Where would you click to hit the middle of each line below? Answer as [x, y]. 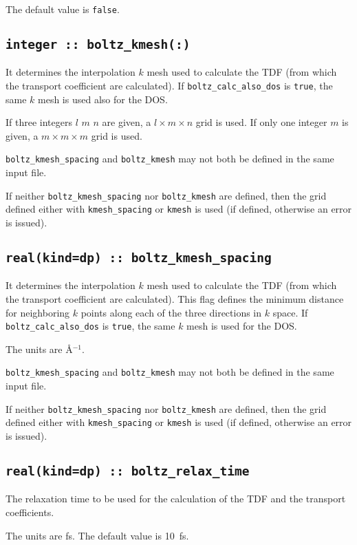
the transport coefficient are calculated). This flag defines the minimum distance [175, 299]
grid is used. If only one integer [261, 122]
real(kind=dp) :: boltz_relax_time [128, 471]
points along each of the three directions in [171, 312]
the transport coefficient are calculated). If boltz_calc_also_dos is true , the [169, 86]
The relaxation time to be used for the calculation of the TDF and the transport [176, 499]
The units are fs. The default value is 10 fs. [97, 535]
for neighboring [38, 312]
